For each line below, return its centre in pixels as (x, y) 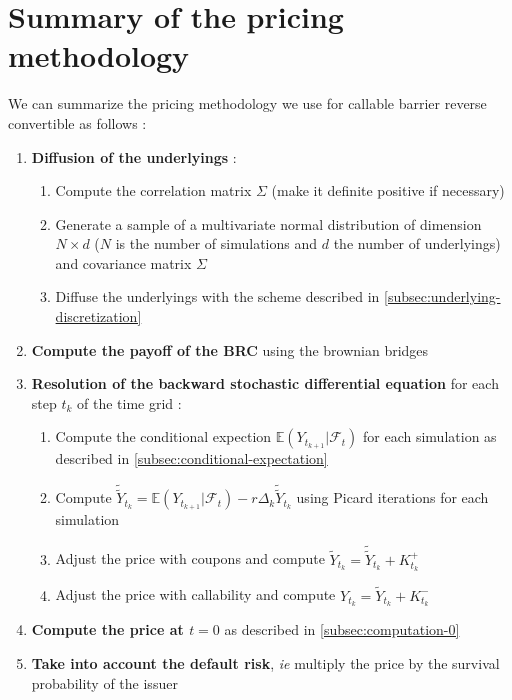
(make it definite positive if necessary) (388, 190)
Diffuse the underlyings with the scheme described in (217, 296)
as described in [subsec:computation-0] (342, 629)
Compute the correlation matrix (153, 190)
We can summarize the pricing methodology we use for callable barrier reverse (247, 103)
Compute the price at (107, 629)
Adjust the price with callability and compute (195, 594)
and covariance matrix (123, 262)
